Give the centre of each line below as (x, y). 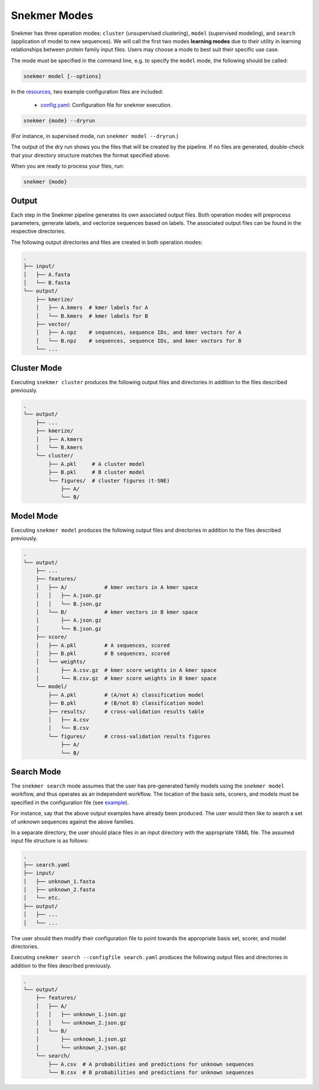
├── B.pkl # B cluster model (97, 472)
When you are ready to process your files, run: (67, 166)
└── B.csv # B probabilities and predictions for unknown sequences (151, 1072)
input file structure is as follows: (50, 841)
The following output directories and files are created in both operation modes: (107, 242)
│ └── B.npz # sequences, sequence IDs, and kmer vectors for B (139, 341)
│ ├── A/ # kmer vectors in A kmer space (117, 587)
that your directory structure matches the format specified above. (91, 155)
